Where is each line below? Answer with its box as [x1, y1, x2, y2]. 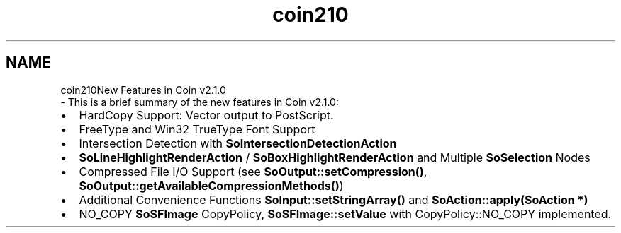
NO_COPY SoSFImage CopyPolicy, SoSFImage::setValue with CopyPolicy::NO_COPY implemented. [79, 206, 612, 221]
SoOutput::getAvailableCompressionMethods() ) [79, 178, 344, 193]
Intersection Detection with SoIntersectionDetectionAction [79, 136, 397, 150]
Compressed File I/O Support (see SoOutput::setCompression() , [79, 164, 427, 179]
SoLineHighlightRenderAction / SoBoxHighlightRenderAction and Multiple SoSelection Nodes [79, 150, 591, 165]
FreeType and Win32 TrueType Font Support [79, 121, 315, 136]
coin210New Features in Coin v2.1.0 [60, 83, 226, 96]
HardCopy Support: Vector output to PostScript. [79, 107, 334, 122]
